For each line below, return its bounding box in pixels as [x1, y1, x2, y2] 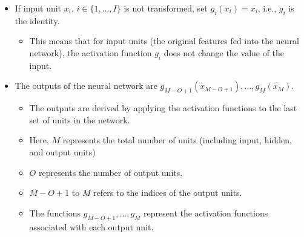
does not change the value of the [164, 46, 285, 59]
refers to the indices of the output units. [93, 186, 242, 199]
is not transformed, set [124, 2, 208, 14]
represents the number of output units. [38, 166, 183, 178]
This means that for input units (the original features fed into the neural [29, 34, 299, 47]
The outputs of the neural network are [15, 79, 157, 92]
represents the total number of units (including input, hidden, [62, 134, 292, 146]
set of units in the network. [29, 113, 130, 126]
